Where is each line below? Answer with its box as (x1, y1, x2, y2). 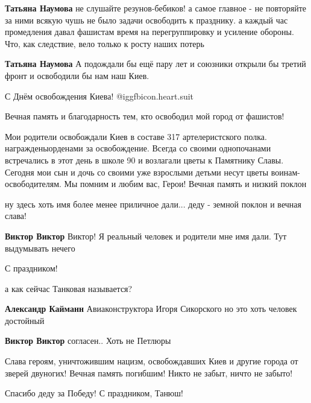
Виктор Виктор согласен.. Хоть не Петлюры (5, 334, 171, 347)
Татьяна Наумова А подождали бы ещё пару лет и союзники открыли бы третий (5, 57, 306, 70)
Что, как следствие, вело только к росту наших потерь (5, 37, 204, 49)
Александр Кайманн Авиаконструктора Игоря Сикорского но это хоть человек (5, 302, 297, 315)
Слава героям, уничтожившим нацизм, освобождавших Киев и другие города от (5, 355, 298, 367)
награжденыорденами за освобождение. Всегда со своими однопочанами (5, 142, 271, 154)
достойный (5, 314, 45, 326)
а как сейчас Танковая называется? (5, 282, 133, 294)
